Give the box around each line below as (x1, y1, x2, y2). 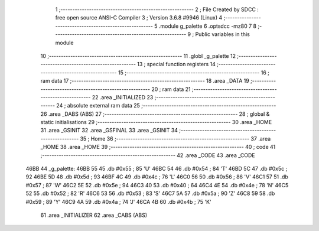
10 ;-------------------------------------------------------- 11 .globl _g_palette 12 (40, 52, 236, 59)
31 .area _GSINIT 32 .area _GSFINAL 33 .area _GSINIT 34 (40, 127, 178, 134)
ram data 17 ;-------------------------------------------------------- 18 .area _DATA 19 (40, 77, 249, 84)
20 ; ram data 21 (151, 86, 191, 93)
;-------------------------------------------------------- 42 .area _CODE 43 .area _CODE (40, 151, 255, 159)
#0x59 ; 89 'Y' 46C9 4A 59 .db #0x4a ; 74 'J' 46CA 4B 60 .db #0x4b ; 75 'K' (25, 198, 212, 205)
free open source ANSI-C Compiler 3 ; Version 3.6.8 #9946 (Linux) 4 (55, 14, 223, 21)
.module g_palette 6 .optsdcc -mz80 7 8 (158, 22, 257, 30)
